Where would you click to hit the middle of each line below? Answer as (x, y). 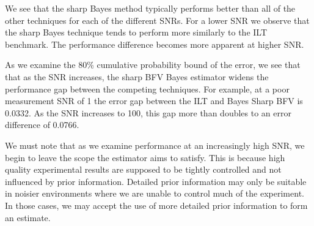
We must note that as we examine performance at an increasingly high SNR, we (155, 145)
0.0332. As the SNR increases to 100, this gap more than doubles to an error (148, 112)
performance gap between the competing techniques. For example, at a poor (147, 89)
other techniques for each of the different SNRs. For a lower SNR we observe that (157, 20)
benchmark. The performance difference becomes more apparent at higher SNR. (155, 44)
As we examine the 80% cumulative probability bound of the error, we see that (153, 65)
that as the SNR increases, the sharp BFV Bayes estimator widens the (137, 76)
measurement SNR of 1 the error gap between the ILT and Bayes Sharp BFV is (154, 101)
